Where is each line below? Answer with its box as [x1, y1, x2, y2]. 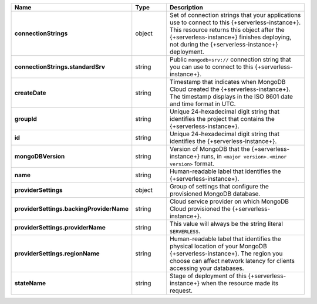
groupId [14, 115, 38, 123]
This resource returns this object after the [169, 26, 285, 33]
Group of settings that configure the [169, 183, 269, 190]
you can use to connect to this [169, 63, 254, 70]
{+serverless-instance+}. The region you [169, 249, 283, 258]
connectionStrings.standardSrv [14, 63, 105, 70]
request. [169, 286, 193, 295]
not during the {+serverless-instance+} [169, 40, 278, 48]
